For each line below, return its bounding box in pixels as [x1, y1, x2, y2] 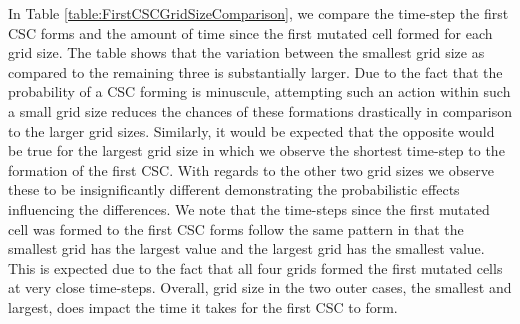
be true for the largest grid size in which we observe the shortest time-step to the [8, 140, 505, 161]
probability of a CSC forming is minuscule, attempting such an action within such [8, 81, 511, 102]
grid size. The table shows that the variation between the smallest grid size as [8, 42, 485, 63]
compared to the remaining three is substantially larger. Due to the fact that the [8, 61, 503, 82]
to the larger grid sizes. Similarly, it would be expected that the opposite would [8, 120, 495, 141]
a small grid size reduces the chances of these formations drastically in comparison [8, 100, 512, 121]
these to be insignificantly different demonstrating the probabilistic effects [8, 179, 460, 200]
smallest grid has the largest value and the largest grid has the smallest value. [8, 238, 485, 259]
